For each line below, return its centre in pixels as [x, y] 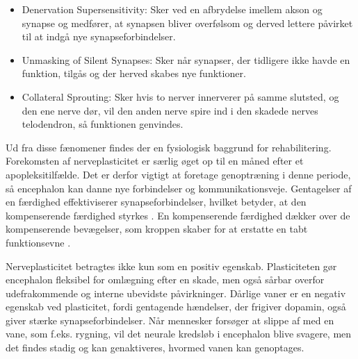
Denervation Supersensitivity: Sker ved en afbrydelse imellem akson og [172, 9]
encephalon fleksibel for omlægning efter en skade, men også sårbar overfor [165, 279]
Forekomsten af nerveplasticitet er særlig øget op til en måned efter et [155, 161]
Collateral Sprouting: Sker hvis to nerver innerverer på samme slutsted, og [180, 96]
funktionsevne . [38, 242]
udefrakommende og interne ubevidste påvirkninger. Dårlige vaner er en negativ [176, 293]
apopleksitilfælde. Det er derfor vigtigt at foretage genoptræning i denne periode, [178, 174]
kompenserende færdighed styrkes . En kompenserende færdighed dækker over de [178, 215]
